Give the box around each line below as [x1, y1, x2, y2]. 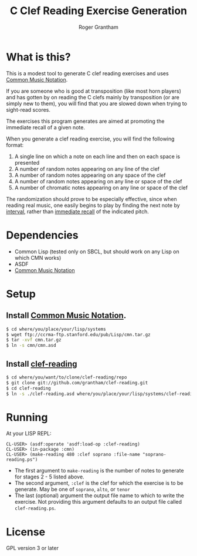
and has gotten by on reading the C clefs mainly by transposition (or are [6, 93, 180, 101]
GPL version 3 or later [6, 545, 59, 552]
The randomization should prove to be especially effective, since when [6, 195, 177, 202]
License [6, 525, 46, 538]
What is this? [6, 50, 72, 63]
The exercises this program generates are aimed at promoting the [6, 118, 165, 125]
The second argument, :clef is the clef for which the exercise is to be [14, 480, 184, 487]
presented [14, 159, 40, 166]
